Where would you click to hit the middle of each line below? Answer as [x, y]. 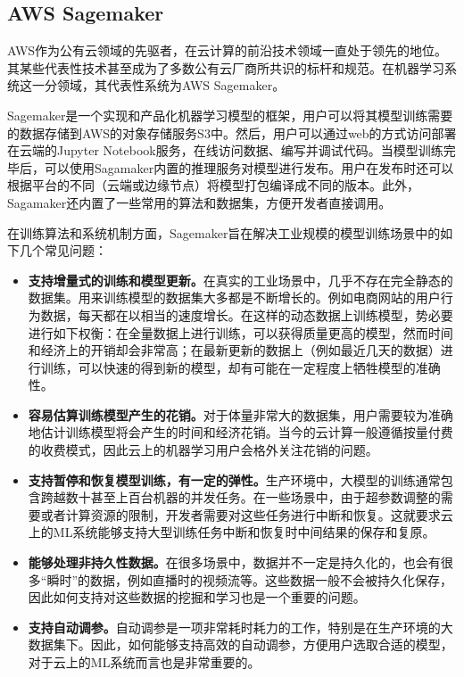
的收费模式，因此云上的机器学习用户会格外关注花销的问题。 [203, 450]
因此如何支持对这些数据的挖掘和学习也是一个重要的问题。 [197, 597]
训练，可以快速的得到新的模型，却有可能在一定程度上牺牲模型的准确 [240, 367]
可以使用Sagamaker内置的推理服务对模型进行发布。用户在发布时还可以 [249, 167]
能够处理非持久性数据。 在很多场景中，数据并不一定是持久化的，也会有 [234, 562]
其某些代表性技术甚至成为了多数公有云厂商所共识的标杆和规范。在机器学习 [226, 67]
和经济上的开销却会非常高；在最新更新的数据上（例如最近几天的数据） [234, 350]
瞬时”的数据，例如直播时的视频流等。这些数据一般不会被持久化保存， [250, 579]
